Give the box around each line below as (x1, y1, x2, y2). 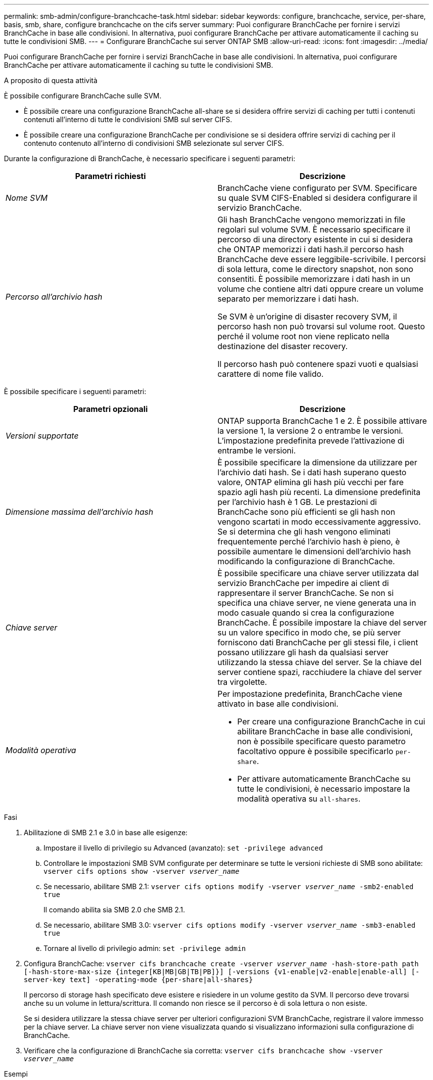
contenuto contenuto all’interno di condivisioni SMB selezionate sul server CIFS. (24, 139, 284, 147)
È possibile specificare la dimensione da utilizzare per (217, 457, 417, 467)
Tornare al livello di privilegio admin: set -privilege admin (43, 944, 246, 952)
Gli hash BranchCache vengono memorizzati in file (217, 215, 406, 225)
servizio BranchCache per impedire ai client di (217, 578, 389, 588)
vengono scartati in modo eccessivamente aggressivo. (217, 517, 421, 527)
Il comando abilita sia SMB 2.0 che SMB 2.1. (43, 905, 185, 914)
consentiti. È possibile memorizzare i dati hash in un (217, 274, 410, 284)
